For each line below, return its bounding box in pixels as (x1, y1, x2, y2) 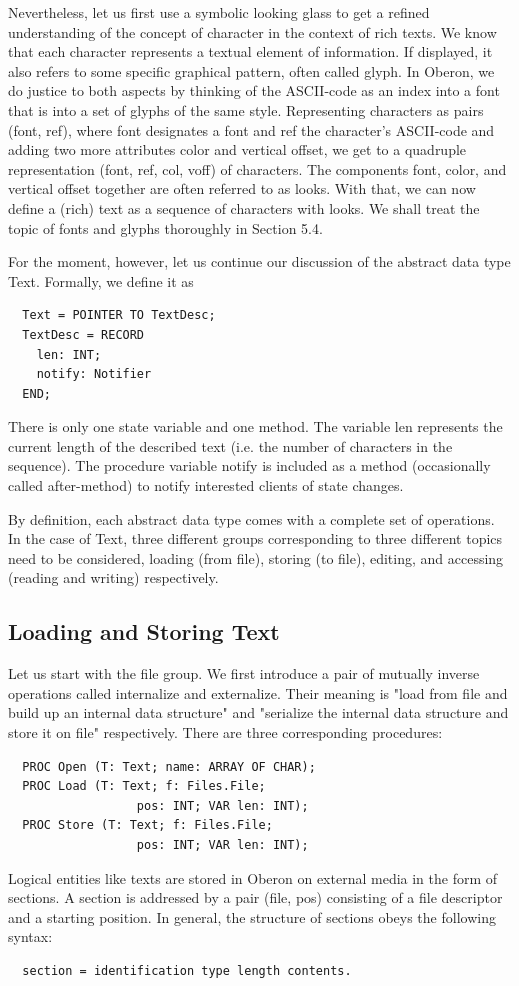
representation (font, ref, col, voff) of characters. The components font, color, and (8, 158, 507, 179)
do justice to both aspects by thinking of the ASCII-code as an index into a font (8, 80, 500, 101)
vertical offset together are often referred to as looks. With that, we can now (8, 178, 476, 199)
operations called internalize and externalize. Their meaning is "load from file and (8, 682, 508, 703)
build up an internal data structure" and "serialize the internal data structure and (8, 702, 509, 723)
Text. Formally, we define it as (8, 270, 194, 291)
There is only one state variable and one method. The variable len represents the (8, 416, 503, 437)
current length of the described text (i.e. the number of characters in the (8, 435, 453, 456)
